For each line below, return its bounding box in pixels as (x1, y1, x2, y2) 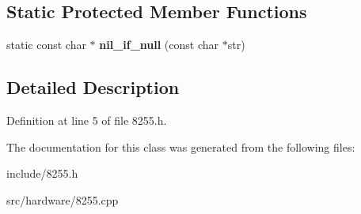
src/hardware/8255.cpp (6, 191, 119, 208)
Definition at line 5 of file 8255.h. (6, 112, 167, 128)
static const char (6, 36, 86, 53)
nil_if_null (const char (99, 36, 219, 53)
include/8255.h (6, 165, 78, 182)
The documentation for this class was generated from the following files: (6, 138, 355, 155)
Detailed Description (6, 75, 180, 99)
